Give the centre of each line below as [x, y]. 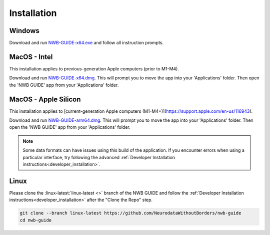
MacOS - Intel [31, 57]
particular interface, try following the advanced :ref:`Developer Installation [99, 157]
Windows [24, 31]
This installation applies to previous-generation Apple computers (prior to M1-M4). [94, 69]
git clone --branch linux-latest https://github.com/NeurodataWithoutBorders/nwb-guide [130, 213]
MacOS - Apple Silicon [45, 99]
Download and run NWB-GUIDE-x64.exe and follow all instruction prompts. [86, 43]
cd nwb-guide [36, 220]
